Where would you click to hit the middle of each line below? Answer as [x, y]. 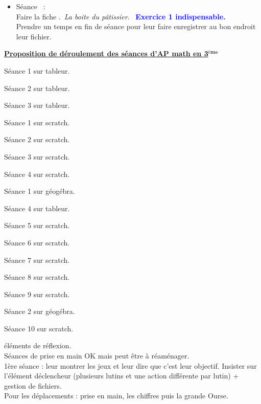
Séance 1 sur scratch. [37, 122]
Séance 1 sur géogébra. [40, 191]
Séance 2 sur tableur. [37, 88]
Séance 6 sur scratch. [37, 242]
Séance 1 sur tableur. [37, 70]
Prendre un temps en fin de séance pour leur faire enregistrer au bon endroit [136, 26]
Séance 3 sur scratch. [37, 156]
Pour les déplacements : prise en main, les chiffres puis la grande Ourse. [116, 396]
